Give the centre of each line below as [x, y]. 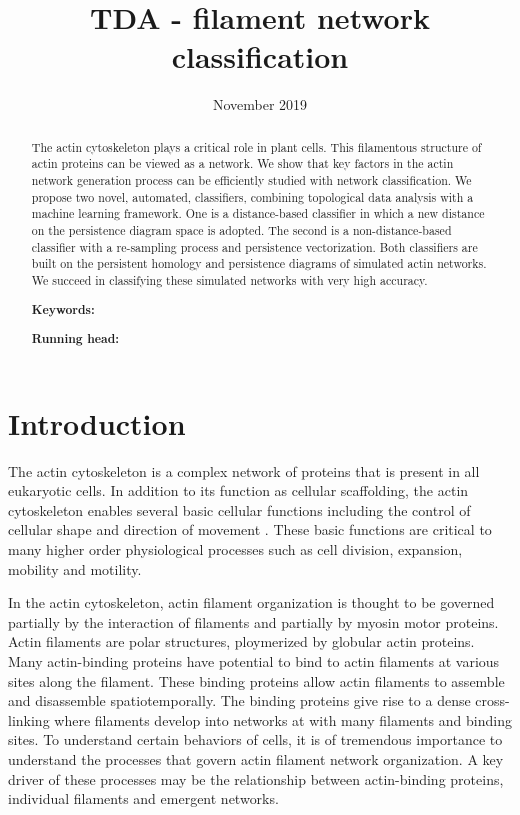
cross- [492, 700]
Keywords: [63, 309]
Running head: [75, 339]
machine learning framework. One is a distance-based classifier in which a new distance [258, 213]
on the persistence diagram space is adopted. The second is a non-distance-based [241, 229]
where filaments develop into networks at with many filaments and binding [283, 719]
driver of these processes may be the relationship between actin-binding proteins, [256, 778]
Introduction [97, 422]
